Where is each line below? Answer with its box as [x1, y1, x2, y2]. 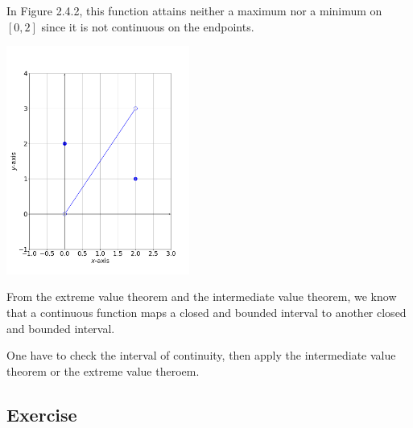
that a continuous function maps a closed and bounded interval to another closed [6, 303, 407, 320]
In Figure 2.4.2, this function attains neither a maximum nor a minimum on [6, 2, 382, 19]
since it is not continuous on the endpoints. [41, 18, 254, 35]
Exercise [6, 401, 77, 426]
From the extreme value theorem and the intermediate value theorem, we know [6, 288, 397, 305]
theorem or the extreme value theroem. [6, 362, 200, 379]
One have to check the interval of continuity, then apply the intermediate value [6, 347, 396, 364]
